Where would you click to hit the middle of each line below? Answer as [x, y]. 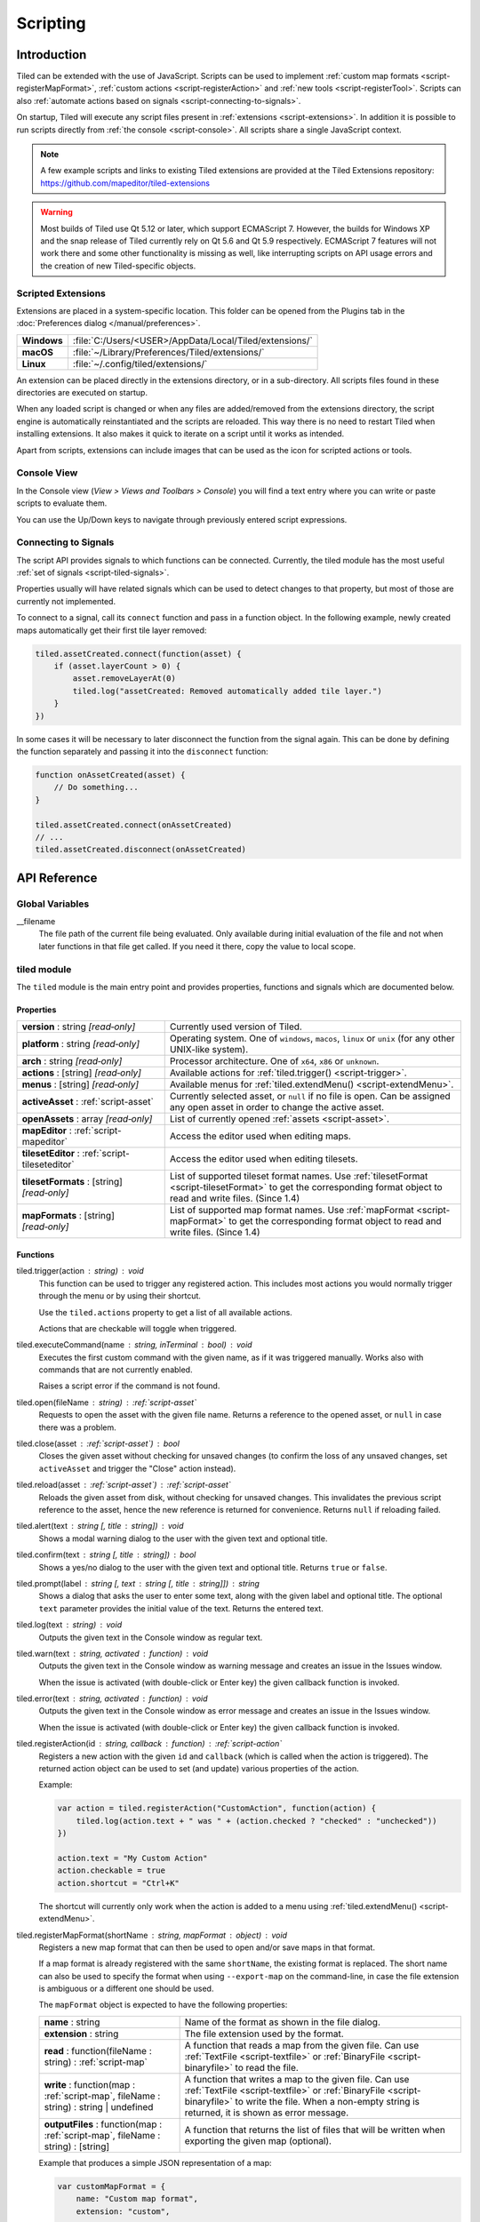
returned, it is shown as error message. [267, 2113]
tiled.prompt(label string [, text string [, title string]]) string [138, 1583]
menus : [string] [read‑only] [80, 1084]
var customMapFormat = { [112, 2186]
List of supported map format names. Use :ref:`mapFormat [292, 1211]
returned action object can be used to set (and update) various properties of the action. [199, 1769]
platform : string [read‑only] [80, 1044]
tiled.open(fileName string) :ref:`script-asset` [107, 1402]
